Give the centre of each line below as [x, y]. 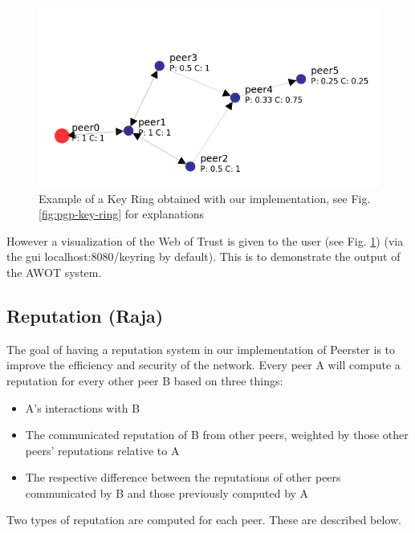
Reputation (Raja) [85, 315]
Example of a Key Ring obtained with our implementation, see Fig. [205, 198]
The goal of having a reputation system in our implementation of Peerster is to [201, 349]
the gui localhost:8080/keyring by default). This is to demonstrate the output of [203, 256]
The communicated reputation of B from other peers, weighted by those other [217, 435]
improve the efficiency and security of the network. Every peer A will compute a [203, 365]
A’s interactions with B [83, 407]
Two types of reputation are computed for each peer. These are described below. [204, 520]
